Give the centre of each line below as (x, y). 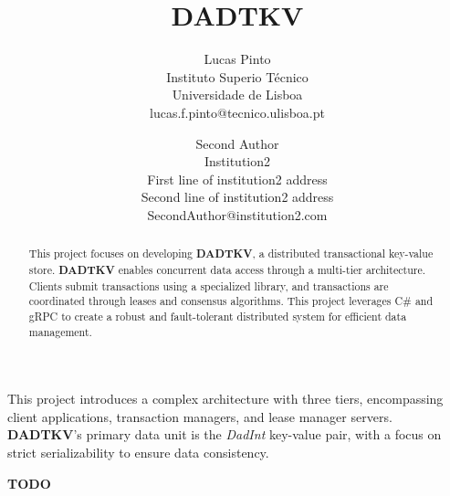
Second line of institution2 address (237, 197)
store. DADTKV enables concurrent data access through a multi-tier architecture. (227, 269)
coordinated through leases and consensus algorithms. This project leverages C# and (231, 301)
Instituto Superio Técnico (237, 76)
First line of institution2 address (237, 179)
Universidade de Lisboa (237, 95)
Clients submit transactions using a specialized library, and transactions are (209, 285)
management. (60, 331)
